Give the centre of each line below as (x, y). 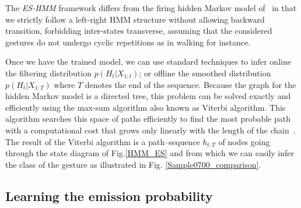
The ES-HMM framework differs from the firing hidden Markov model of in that (151, 8)
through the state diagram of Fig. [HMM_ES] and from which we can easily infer (150, 153)
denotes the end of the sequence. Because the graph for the (190, 84)
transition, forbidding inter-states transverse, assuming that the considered (139, 31)
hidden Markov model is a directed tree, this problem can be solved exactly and (148, 96)
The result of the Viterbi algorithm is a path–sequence (103, 141)
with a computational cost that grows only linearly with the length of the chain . (150, 130)
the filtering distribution (48, 73)
